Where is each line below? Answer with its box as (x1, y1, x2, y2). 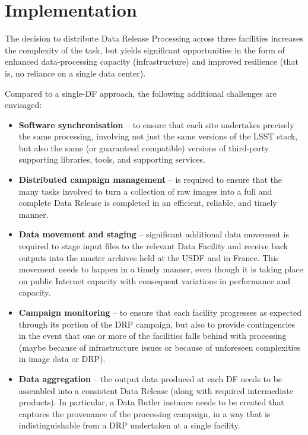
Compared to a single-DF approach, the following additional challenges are (5, 87, 277, 99)
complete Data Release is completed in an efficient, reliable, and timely (18, 196, 277, 209)
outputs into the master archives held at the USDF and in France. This (18, 251, 279, 263)
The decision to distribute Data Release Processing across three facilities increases (5, 32, 303, 45)
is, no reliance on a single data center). (5, 66, 146, 79)
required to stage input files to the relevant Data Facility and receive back (18, 240, 288, 252)
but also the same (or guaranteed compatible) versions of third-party (18, 141, 269, 154)
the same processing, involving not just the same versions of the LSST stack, (18, 130, 298, 142)
